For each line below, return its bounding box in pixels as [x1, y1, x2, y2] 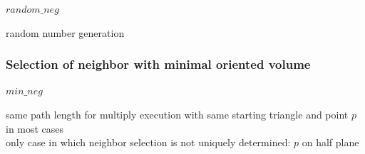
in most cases [6, 121, 64, 136]
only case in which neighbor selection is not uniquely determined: [6, 135, 291, 150]
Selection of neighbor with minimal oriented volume [6, 55, 311, 73]
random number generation [6, 25, 125, 40]
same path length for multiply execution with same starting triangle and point [6, 107, 349, 121]
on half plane [302, 135, 359, 150]
